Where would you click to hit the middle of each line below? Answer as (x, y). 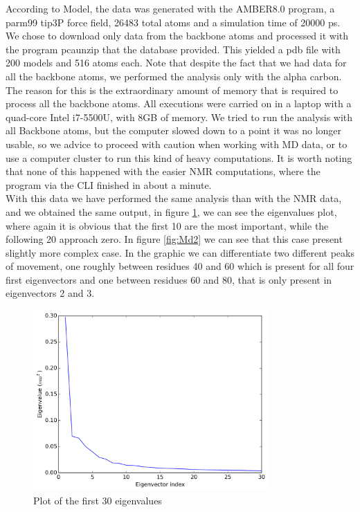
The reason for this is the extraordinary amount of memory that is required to (172, 90)
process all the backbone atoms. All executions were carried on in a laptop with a (179, 103)
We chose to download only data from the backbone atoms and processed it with (177, 36)
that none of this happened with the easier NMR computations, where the (163, 171)
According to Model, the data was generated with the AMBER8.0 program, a (170, 8)
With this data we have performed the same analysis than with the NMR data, (174, 198)
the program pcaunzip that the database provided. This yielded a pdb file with (173, 49)
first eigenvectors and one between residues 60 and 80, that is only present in (169, 279)
